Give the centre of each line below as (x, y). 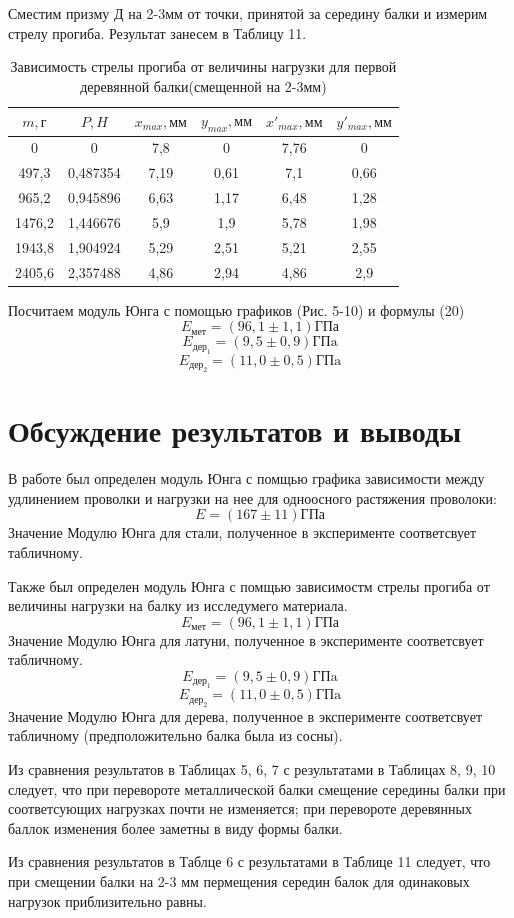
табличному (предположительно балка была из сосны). (175, 735)
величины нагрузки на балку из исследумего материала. (178, 605)
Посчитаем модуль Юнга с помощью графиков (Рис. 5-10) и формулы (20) (236, 309)
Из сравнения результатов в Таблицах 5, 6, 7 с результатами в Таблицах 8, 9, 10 (252, 769)
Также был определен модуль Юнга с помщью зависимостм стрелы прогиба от (249, 585)
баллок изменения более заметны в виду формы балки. (175, 827)
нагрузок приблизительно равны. (107, 900)
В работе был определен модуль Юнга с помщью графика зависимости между (246, 478)
